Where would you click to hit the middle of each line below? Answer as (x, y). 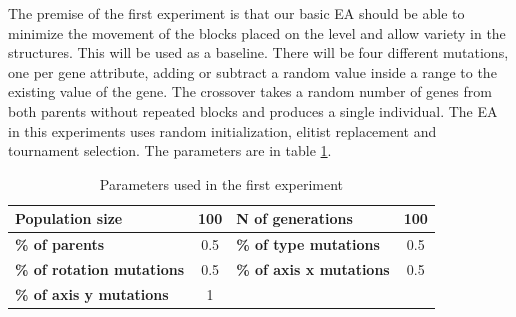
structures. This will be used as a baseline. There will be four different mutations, (258, 52)
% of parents (59, 244)
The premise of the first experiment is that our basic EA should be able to (236, 13)
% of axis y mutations (92, 293)
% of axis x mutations (313, 269)
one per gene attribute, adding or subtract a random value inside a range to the (252, 71)
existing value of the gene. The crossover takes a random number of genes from (250, 91)
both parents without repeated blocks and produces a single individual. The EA (253, 110)
